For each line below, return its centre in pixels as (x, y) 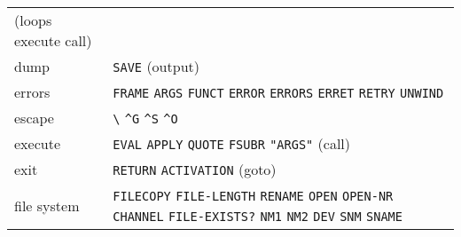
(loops (33, 20)
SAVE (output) (156, 66)
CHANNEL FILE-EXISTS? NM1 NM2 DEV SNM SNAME (258, 217)
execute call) (53, 40)
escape (34, 118)
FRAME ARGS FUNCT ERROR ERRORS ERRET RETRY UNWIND (278, 93)
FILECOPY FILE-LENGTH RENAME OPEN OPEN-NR (253, 196)
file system (47, 205)
